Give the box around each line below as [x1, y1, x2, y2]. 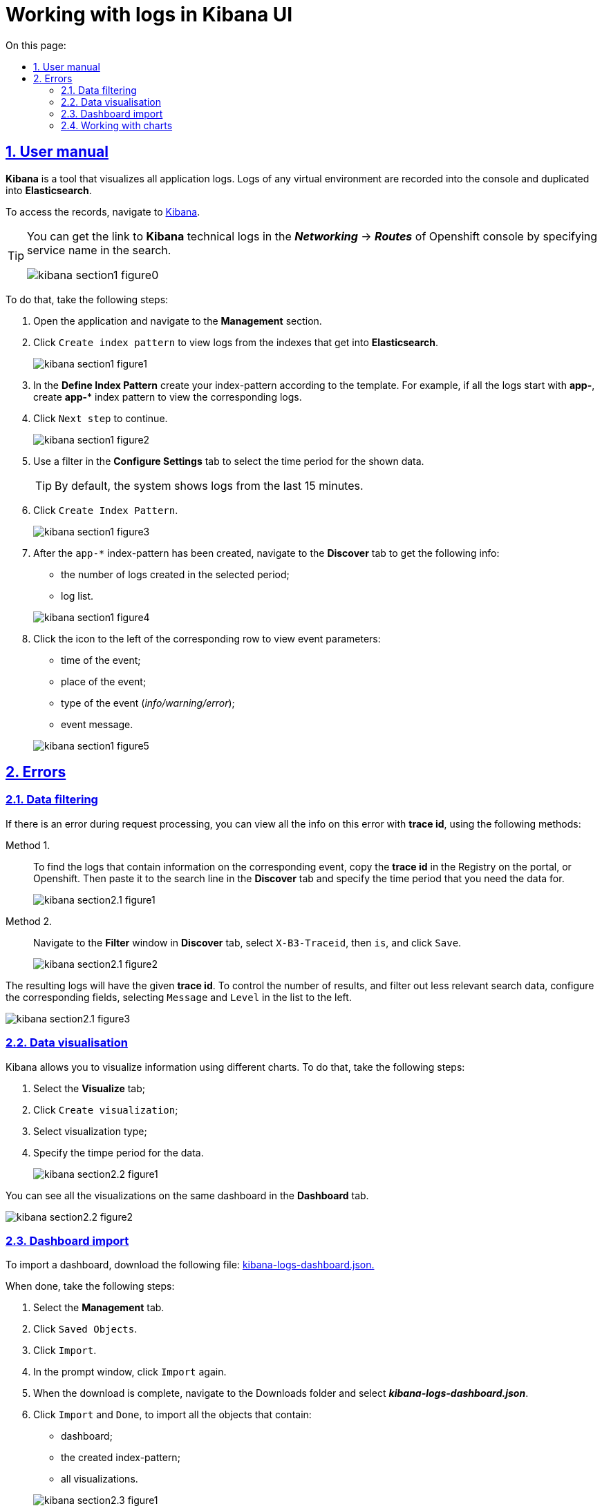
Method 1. [6, 839, 50, 851]
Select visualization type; [33, 1125, 147, 1137]
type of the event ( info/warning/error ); [61, 696, 235, 709]
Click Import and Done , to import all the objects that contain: [33, 1409, 312, 1421]
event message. [61, 718, 133, 730]
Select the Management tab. [33, 1302, 164, 1314]
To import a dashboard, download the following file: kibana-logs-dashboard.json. [6, 1259, 375, 1271]
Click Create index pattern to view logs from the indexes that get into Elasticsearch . [33, 336, 439, 348]
